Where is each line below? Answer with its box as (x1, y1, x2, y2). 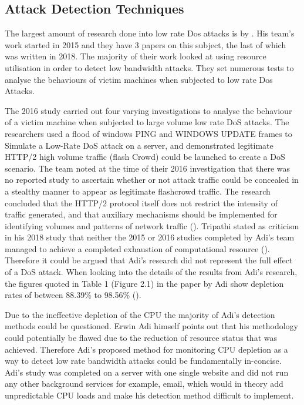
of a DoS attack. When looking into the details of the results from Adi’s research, (5, 266, 298, 278)
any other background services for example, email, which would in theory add (5, 377, 283, 390)
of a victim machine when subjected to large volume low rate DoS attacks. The (5, 116, 289, 128)
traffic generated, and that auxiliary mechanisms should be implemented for (5, 208, 278, 220)
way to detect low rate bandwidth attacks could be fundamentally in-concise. (5, 354, 282, 367)
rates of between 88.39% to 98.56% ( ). (5, 289, 141, 301)
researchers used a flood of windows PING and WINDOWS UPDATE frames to (5, 127, 292, 139)
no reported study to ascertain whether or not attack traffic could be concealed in (5, 173, 299, 186)
